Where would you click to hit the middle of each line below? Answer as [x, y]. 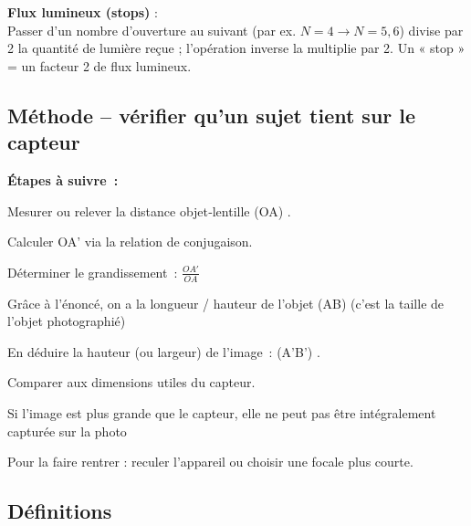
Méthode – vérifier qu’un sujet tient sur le [212, 115]
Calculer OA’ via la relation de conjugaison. [130, 242]
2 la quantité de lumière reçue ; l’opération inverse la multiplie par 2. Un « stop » [236, 48]
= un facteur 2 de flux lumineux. [99, 65]
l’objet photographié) [67, 321]
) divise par [431, 30]
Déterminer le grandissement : [93, 272]
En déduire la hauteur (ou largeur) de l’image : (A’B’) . [164, 351]
